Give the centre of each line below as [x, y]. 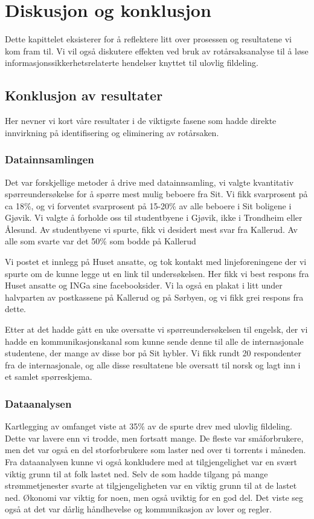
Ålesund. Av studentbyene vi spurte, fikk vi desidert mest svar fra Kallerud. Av [151, 229]
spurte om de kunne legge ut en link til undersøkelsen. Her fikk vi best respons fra [157, 273]
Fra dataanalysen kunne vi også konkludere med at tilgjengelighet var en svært [151, 462]
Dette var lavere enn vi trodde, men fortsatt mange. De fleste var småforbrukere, [154, 438]
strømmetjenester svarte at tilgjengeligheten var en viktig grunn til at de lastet [151, 485]
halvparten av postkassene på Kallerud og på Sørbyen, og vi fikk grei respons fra [154, 297]
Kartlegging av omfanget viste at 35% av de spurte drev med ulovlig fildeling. [149, 426]
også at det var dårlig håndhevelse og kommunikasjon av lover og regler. [138, 509]
